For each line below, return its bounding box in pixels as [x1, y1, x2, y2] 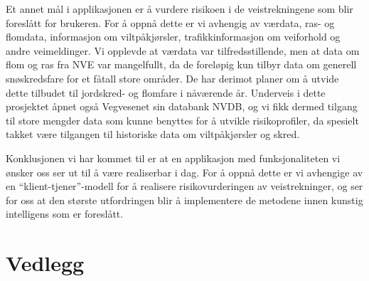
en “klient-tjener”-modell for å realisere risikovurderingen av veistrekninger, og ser [6, 179, 363, 193]
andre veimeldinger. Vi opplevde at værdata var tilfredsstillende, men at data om [6, 43, 360, 58]
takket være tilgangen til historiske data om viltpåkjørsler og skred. [6, 127, 300, 142]
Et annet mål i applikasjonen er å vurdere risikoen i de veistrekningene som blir [6, 1, 353, 16]
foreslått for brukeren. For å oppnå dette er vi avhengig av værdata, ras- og [6, 15, 335, 30]
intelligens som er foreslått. [6, 206, 124, 221]
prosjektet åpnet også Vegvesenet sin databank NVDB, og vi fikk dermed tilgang [6, 99, 358, 114]
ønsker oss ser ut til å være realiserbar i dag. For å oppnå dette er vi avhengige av [6, 164, 363, 179]
